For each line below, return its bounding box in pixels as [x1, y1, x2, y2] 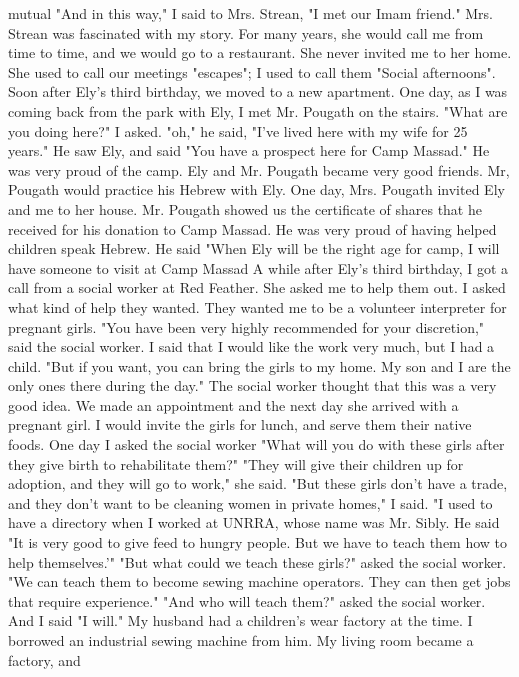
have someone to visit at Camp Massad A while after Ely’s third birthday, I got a [8, 257, 509, 278]
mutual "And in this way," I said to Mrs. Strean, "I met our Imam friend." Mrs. [8, 3, 494, 23]
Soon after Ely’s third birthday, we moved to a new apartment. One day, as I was [8, 81, 508, 102]
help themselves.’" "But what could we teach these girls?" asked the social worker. [8, 551, 507, 572]
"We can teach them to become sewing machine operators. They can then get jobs [8, 571, 511, 592]
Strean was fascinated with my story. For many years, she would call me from [8, 22, 484, 43]
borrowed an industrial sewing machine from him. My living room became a [8, 630, 474, 650]
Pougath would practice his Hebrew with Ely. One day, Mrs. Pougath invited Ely [8, 179, 505, 200]
